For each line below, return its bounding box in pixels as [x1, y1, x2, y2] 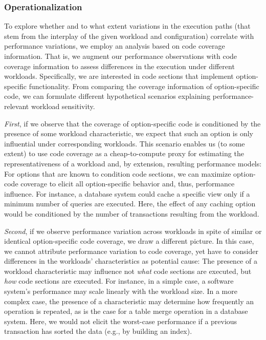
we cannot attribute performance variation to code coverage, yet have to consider [4, 245, 258, 256]
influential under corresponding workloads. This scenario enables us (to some [4, 138, 245, 148]
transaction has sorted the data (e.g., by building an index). [4, 326, 192, 336]
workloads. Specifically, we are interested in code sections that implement [4, 71, 234, 81]
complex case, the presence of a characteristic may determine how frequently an [4, 295, 254, 306]
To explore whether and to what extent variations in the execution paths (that [4, 20, 251, 31]
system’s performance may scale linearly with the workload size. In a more [4, 286, 237, 296]
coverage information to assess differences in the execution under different [4, 60, 235, 71]
